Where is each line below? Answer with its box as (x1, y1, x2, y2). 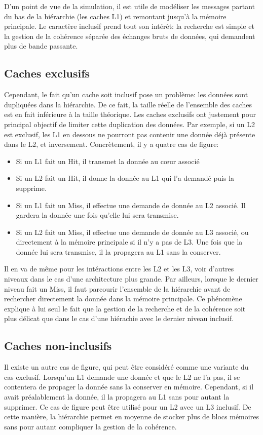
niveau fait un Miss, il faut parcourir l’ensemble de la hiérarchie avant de (4, 283, 231, 294)
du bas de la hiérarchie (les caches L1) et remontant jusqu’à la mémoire (4, 11, 227, 21)
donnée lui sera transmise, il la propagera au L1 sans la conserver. (16, 246, 221, 257)
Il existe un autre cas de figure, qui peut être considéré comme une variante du (4, 362, 249, 372)
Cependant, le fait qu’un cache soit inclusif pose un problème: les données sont (4, 89, 248, 100)
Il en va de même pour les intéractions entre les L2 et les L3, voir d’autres (4, 263, 234, 274)
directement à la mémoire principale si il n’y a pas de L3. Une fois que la (16, 236, 243, 247)
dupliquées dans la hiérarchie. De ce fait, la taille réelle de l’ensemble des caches (4, 99, 252, 109)
